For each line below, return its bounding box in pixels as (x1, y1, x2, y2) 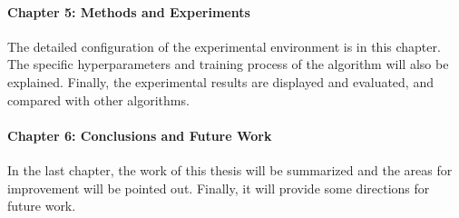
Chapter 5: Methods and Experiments (7, 2, 250, 21)
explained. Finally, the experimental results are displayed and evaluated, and (7, 72, 434, 91)
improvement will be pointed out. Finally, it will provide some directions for (7, 178, 430, 197)
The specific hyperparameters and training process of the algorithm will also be (7, 54, 449, 74)
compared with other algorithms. (7, 90, 190, 109)
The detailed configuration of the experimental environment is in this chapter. (7, 36, 441, 55)
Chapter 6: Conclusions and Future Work (7, 125, 272, 144)
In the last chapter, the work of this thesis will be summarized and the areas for (7, 160, 453, 179)
